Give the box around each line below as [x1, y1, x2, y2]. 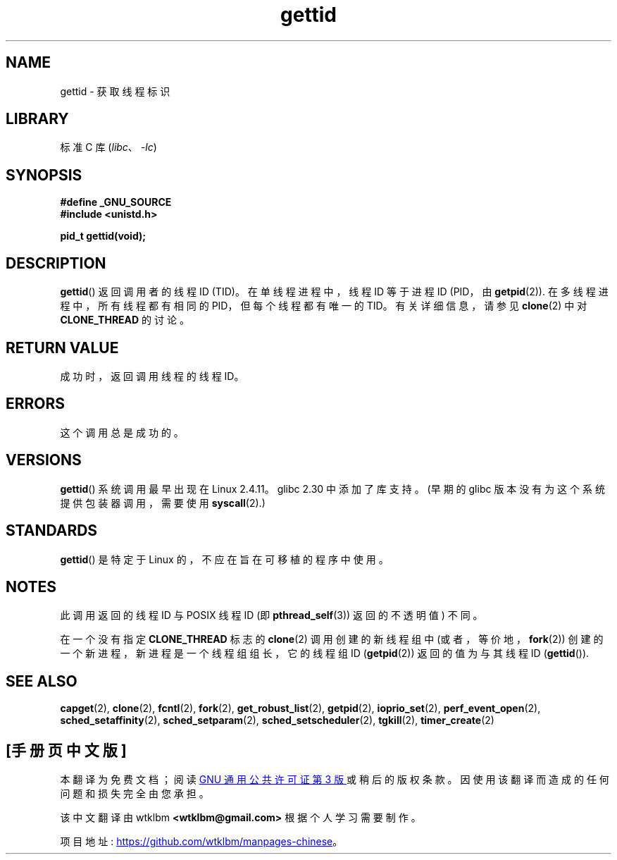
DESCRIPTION [6, 254, 106, 272]
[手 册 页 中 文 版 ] [6, 741, 127, 759]
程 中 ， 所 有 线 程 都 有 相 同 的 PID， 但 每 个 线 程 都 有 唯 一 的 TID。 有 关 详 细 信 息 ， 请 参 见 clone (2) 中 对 [60, 300, 587, 312]
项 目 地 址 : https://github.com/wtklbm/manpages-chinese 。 [60, 835, 343, 848]
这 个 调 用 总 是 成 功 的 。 [60, 426, 184, 438]
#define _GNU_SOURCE [60, 196, 172, 209]
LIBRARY [6, 110, 69, 128]
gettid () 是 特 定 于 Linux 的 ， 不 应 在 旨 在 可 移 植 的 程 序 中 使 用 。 [60, 553, 389, 565]
